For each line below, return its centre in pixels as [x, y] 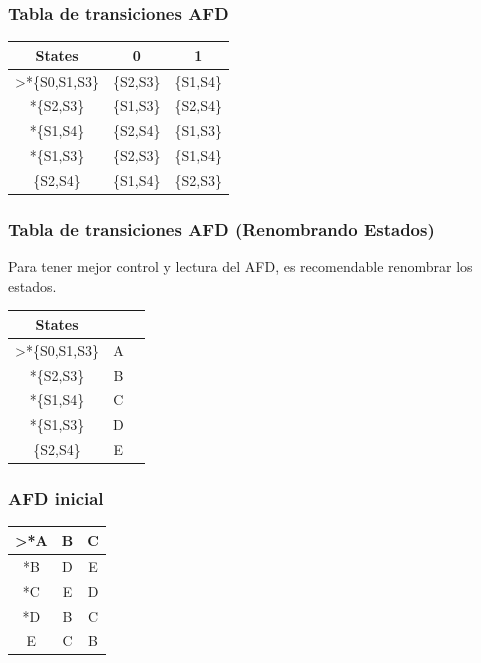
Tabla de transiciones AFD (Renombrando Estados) [221, 228]
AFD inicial [56, 498]
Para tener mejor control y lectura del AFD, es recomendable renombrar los [240, 266]
